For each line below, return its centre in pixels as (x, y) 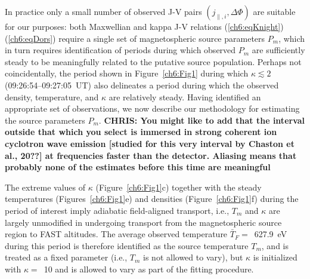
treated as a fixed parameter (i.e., (66, 257)
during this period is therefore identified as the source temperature (127, 245)
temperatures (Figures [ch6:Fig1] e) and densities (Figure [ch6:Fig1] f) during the (152, 199)
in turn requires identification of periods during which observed (120, 50)
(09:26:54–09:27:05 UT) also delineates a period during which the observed (142, 85)
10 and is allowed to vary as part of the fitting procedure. (149, 269)
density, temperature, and (52, 96)
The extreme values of (45, 187)
